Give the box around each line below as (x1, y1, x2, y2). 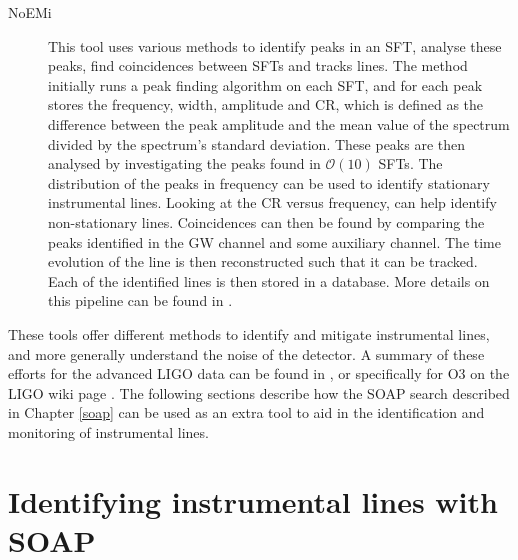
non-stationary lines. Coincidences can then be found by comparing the (48, 211, 485, 232)
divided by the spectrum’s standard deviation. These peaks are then (48, 133, 466, 154)
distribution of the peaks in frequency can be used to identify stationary (48, 172, 490, 193)
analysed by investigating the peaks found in (48, 153, 321, 174)
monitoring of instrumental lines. (8, 421, 209, 442)
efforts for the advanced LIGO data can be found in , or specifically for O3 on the (8, 363, 510, 384)
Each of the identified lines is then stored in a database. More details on (48, 270, 490, 291)
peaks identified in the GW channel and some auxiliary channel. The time (48, 231, 501, 252)
